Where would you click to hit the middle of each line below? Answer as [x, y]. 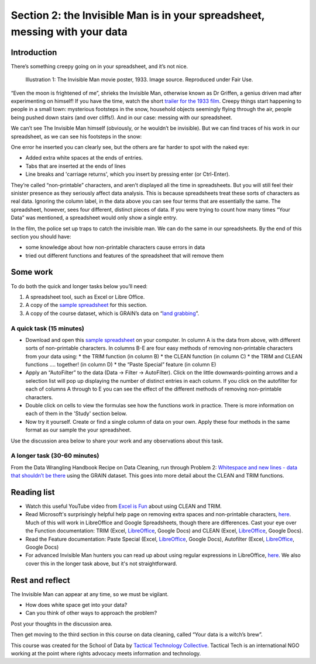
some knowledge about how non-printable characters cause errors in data [115, 247]
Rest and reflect [40, 580]
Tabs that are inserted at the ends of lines [75, 166]
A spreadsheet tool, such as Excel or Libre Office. [85, 297]
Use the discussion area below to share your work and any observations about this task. [117, 441]
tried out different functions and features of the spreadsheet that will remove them [125, 255]
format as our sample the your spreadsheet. [78, 430]
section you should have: [41, 236]
